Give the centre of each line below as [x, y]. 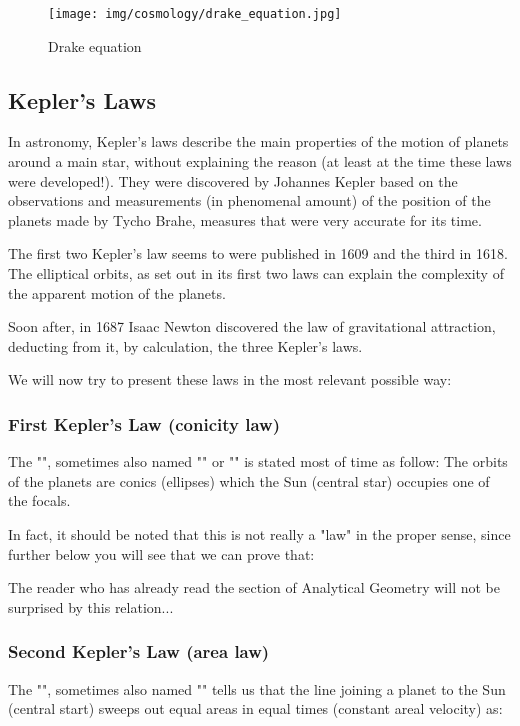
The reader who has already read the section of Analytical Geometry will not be [254, 587]
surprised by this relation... [91, 606]
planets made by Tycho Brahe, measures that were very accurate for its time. [245, 219]
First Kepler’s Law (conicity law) [144, 423]
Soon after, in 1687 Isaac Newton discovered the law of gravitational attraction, [252, 326]
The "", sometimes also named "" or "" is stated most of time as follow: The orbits [258, 461]
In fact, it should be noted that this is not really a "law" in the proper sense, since [259, 533]
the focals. [39, 500]
